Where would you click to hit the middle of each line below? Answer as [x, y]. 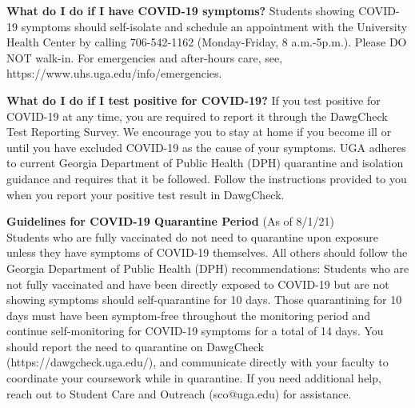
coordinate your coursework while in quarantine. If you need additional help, [194, 378]
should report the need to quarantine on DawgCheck [136, 346]
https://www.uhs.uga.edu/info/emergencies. [114, 73]
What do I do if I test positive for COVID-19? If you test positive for [194, 100]
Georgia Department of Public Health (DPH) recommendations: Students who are [208, 268]
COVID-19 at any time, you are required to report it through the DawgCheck [197, 116]
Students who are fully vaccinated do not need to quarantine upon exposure [193, 236]
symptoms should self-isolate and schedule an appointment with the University [214, 26]
